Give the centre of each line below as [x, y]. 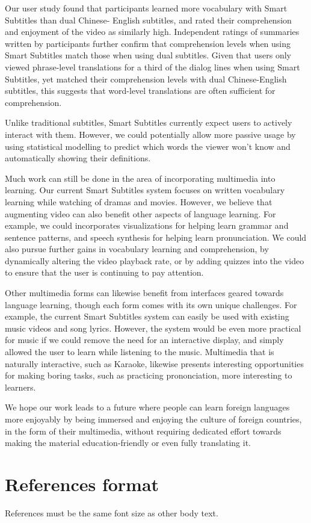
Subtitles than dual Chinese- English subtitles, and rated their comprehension [148, 20]
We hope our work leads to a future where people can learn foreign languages [147, 407]
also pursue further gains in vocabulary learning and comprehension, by [137, 249]
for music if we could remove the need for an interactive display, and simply [144, 340]
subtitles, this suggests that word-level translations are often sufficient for [140, 91]
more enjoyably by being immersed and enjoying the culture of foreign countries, [153, 419]
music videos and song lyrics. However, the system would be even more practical [153, 328]
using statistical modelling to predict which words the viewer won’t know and [148, 146]
